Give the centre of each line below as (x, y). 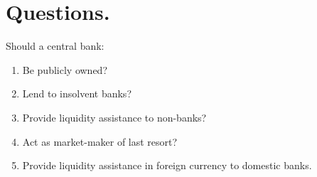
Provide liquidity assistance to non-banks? (114, 117)
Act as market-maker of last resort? (100, 141)
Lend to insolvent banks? (77, 93)
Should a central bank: (55, 46)
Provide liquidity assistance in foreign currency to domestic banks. (167, 165)
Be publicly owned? (65, 69)
